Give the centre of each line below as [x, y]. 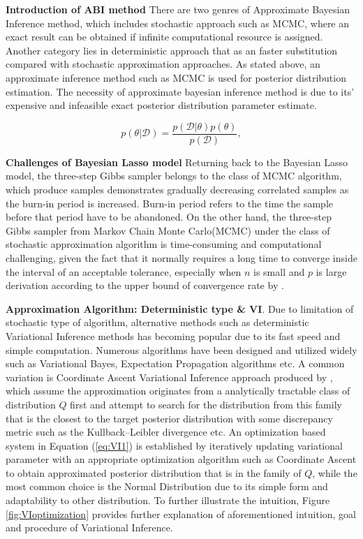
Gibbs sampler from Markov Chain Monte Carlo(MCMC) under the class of [168, 230]
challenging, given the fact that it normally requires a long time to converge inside [181, 257]
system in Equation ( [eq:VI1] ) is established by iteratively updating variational [174, 445]
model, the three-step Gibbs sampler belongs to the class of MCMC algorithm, [174, 176]
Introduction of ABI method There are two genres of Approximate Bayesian [178, 9]
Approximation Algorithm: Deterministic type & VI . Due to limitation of [180, 308]
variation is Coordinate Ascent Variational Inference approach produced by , [169, 377]
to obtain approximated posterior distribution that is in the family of [154, 472]
